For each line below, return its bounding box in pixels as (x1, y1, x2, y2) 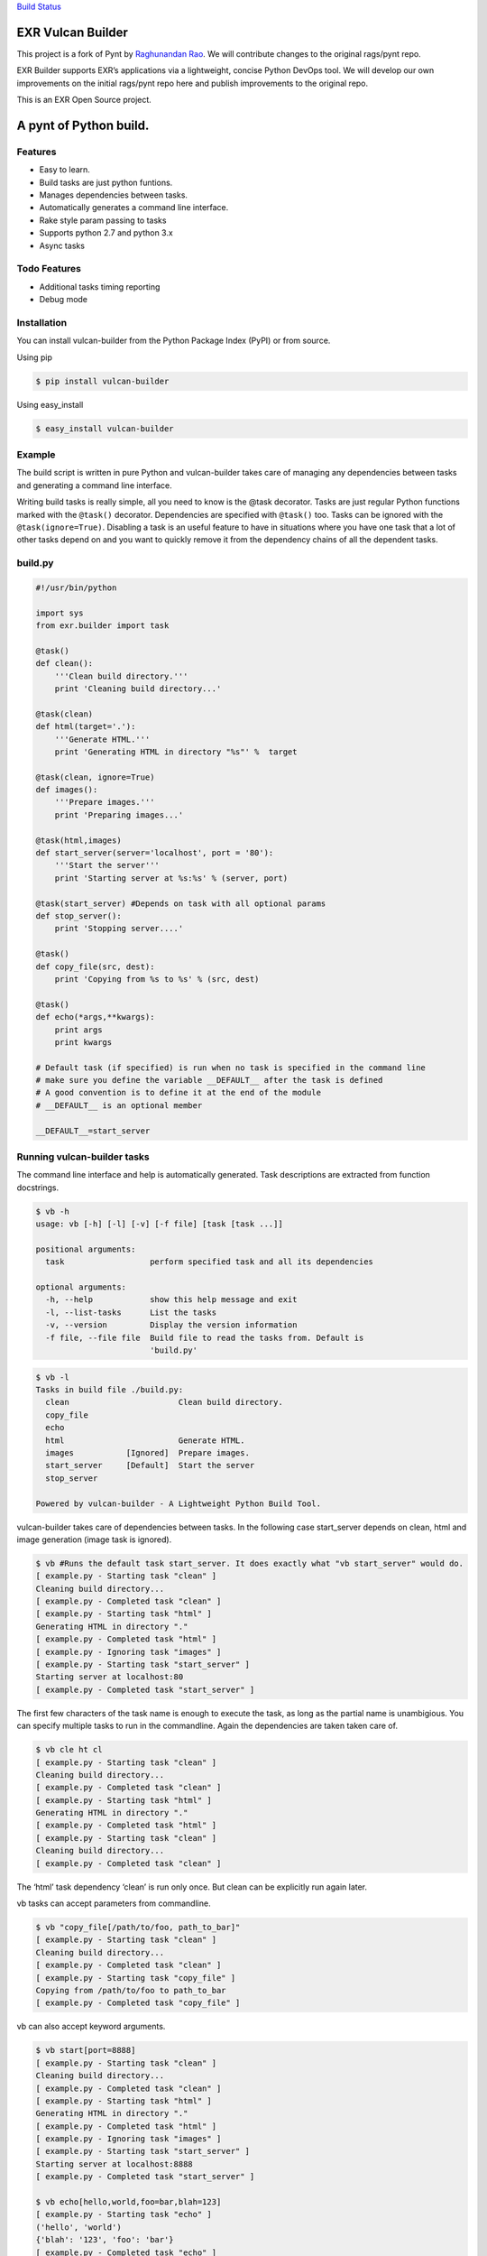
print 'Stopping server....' (54, 923, 184, 934)
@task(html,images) (35, 835, 122, 846)
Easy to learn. (39, 164, 90, 175)
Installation (16, 316, 68, 328)
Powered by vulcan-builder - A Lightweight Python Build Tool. (35, 1498, 322, 1509)
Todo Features (16, 263, 81, 275)
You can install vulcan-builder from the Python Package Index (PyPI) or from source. (16, 335, 331, 347)
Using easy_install (16, 399, 84, 410)
